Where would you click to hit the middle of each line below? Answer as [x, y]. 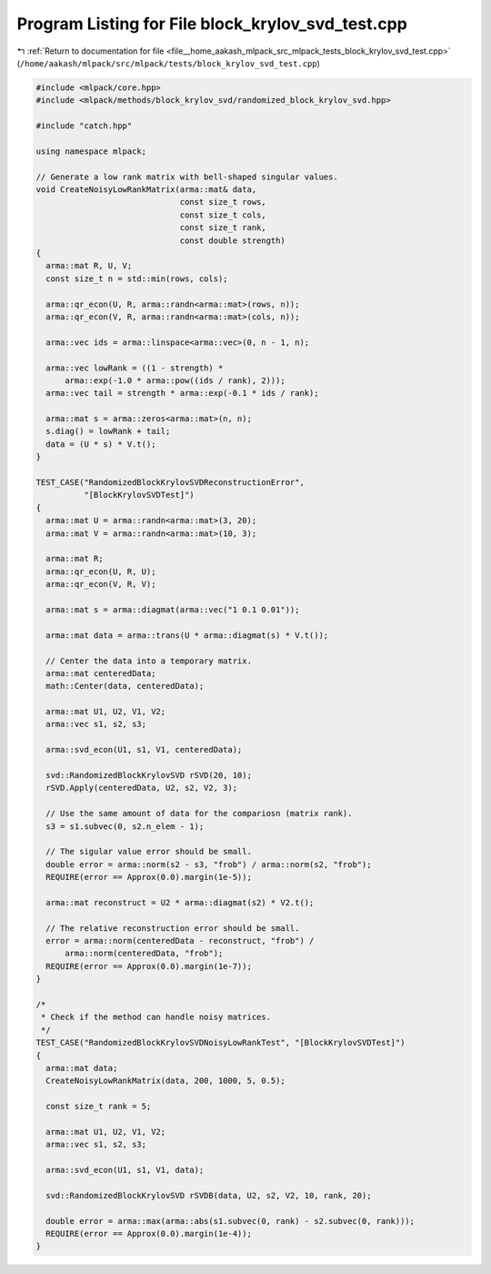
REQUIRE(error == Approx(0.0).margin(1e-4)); [149, 1234]
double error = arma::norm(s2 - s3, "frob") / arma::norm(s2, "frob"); [209, 864]
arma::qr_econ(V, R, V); [101, 584]
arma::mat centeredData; [101, 673]
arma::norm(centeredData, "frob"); [144, 954]
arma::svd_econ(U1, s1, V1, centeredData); [144, 750]
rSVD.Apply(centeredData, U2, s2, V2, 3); [142, 788]
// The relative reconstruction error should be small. [173, 928]
